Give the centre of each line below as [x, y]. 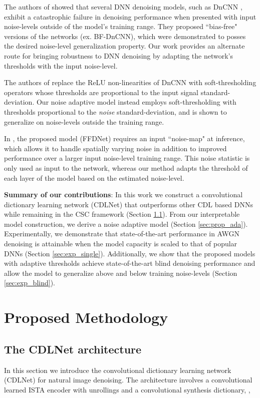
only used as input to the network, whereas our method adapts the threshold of [126, 167]
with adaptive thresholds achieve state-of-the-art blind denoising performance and [130, 263]
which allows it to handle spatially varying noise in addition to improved [115, 148]
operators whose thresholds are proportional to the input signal [101, 92]
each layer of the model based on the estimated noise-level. [94, 177]
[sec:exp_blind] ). [30, 283]
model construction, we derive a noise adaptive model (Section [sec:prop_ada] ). [126, 224]
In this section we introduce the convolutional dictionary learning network [118, 370]
